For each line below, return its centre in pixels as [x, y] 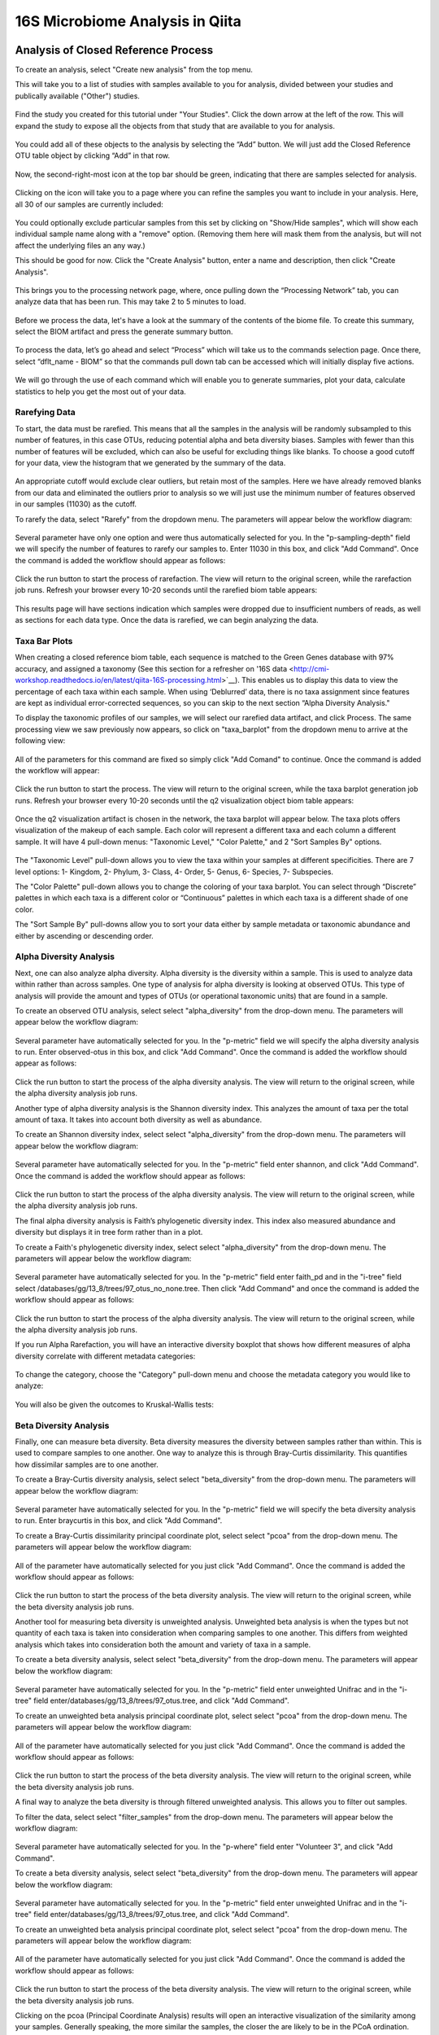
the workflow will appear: [57, 770]
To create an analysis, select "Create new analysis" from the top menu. [134, 70]
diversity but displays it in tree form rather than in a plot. [109, 1232]
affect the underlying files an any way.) [80, 245]
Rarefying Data [46, 413]
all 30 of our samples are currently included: [89, 204]
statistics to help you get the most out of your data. [100, 392]
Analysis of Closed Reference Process [114, 50]
